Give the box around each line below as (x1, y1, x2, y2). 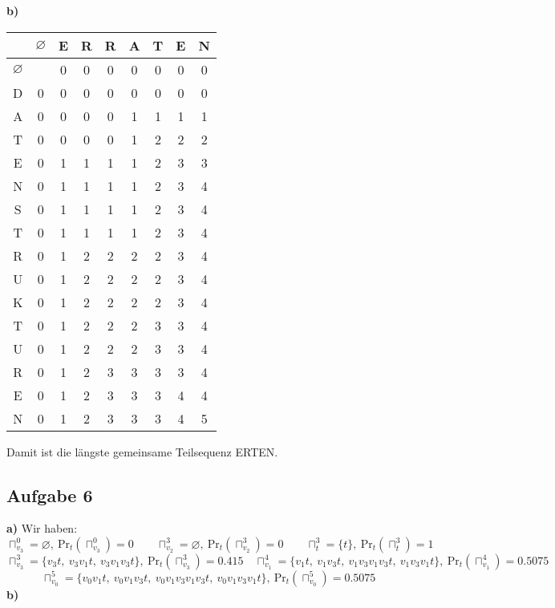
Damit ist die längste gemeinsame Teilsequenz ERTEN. (6, 443, 278, 460)
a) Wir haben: (6, 520, 78, 537)
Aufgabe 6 (6, 482, 93, 507)
